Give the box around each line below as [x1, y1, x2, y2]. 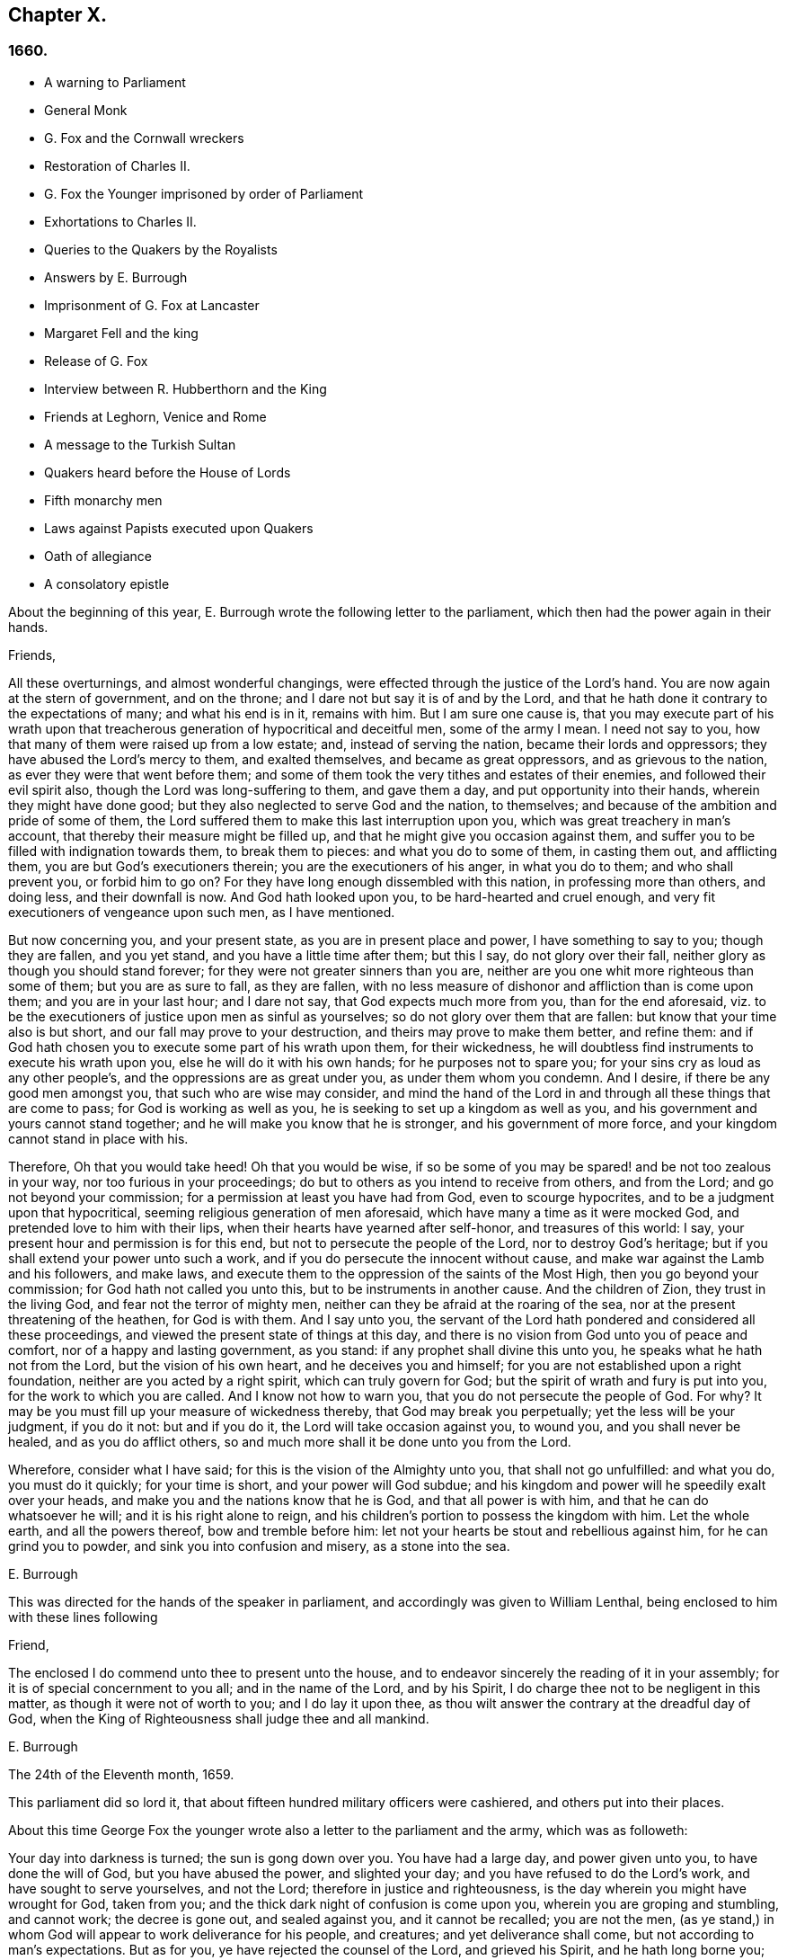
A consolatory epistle [44, 575, 170, 592]
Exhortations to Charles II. [44, 213, 197, 229]
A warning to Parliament [44, 74, 186, 90]
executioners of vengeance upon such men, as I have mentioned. [8, 904, 395, 920]
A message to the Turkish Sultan [44, 436, 236, 452]
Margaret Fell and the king [44, 325, 199, 341]
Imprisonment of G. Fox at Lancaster [44, 297, 260, 313]
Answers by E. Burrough [44, 269, 188, 285]
